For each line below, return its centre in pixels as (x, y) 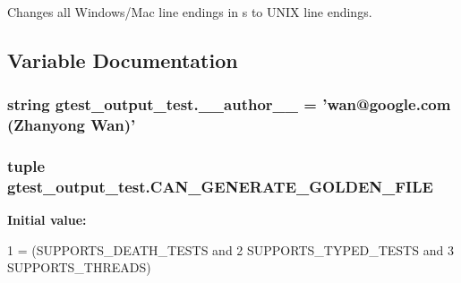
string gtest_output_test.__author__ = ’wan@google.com (229, 104)
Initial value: (47, 220)
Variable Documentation (123, 60)
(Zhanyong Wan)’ (72, 125)
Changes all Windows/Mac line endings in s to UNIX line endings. (190, 12)
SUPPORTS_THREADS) (79, 267)
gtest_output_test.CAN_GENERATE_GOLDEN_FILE (220, 186)
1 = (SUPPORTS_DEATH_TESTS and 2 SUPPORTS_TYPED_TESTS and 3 (230, 249)
